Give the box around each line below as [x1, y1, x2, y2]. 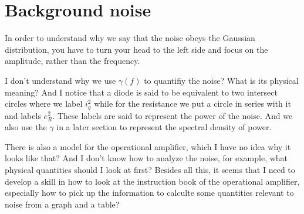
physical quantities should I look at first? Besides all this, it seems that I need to [5, 163, 295, 175]
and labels [5, 109, 41, 121]
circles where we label [5, 97, 83, 110]
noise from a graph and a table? [5, 198, 120, 210]
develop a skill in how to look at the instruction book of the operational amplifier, [5, 175, 300, 187]
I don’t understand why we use [5, 74, 116, 86]
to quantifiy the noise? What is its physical [144, 74, 299, 86]
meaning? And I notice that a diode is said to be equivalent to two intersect [5, 86, 278, 98]
